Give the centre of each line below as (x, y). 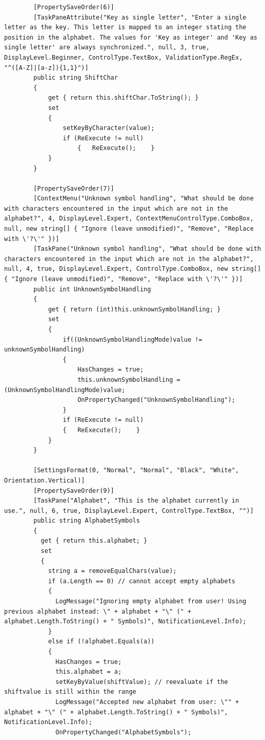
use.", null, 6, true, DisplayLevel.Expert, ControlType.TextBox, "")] (129, 511)
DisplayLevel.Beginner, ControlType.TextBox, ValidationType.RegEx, (124, 57)
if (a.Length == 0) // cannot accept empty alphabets (142, 581)
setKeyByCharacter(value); (109, 128)
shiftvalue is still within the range (70, 692)
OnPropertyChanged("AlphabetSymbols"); (124, 732)
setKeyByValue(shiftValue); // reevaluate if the (142, 682)
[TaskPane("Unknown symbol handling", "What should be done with (147, 249)
